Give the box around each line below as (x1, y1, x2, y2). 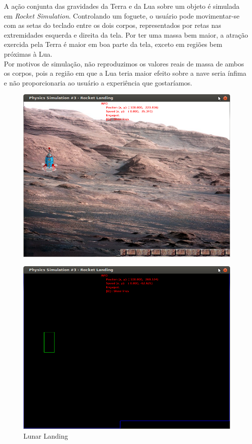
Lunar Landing (23, 430, 68, 441)
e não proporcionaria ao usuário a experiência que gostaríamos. (4, 77, 193, 87)
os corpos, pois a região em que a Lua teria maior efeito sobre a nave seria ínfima (4, 68, 247, 78)
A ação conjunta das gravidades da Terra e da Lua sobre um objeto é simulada (4, 1, 240, 11)
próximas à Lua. (4, 48, 53, 59)
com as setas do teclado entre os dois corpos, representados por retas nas (4, 20, 221, 30)
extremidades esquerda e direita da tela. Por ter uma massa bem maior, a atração (4, 29, 248, 40)
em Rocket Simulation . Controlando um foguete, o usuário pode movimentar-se (4, 10, 240, 21)
